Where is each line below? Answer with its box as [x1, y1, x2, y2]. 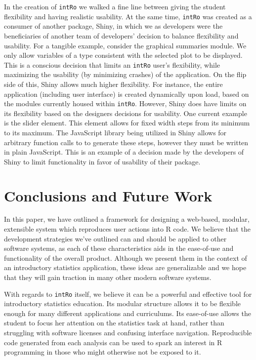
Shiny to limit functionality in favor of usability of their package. [4, 156, 201, 166]
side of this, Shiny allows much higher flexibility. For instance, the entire [4, 79, 223, 89]
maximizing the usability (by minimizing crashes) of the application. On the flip [4, 69, 247, 80]
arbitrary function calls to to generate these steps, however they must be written [4, 137, 249, 147]
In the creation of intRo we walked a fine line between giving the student [4, 1, 226, 11]
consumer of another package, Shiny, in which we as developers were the [4, 21, 223, 31]
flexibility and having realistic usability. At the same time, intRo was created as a [4, 11, 252, 21]
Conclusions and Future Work [4, 185, 213, 205]
